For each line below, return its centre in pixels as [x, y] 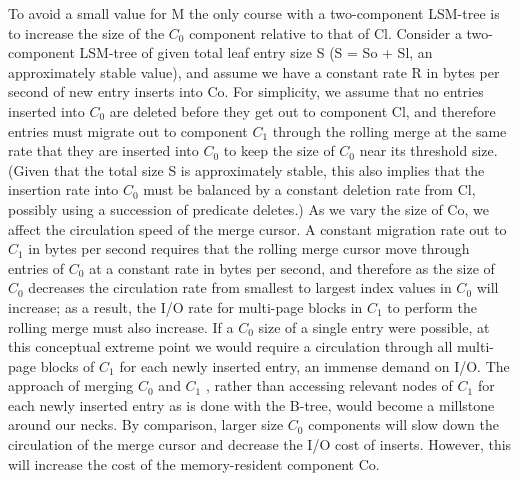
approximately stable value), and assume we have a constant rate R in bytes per [254, 71]
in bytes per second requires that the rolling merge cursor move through [249, 248]
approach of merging [71, 385]
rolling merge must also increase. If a [121, 326]
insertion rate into [63, 189]
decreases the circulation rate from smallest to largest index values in [240, 287]
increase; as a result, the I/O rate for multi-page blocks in [185, 306]
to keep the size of [279, 150]
